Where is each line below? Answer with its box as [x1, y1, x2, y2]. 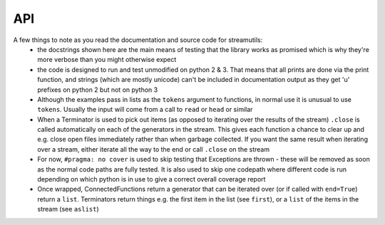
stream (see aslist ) [37, 205, 99, 214]
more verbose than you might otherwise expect [37, 56, 177, 64]
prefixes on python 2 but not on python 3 [37, 85, 158, 94]
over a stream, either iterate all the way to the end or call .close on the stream [37, 145, 270, 153]
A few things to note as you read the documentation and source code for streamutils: [13, 36, 263, 44]
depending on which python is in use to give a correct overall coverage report [37, 175, 266, 184]
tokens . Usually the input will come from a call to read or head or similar [37, 105, 253, 114]
